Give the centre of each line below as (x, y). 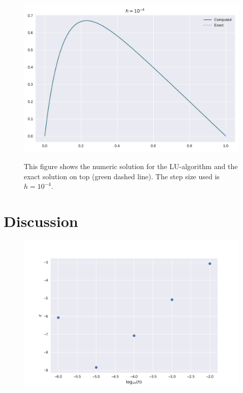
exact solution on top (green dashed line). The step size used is (122, 176)
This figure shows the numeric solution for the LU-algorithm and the (131, 166)
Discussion (41, 221)
